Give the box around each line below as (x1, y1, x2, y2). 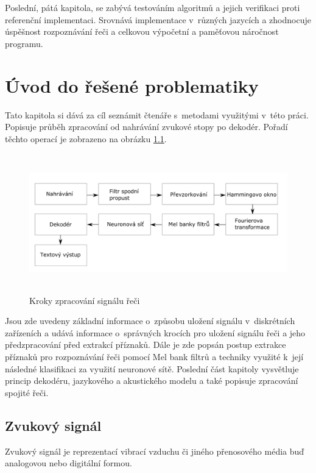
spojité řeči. (5, 386, 49, 399)
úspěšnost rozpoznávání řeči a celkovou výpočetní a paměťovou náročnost (5, 25, 279, 38)
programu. (5, 37, 43, 49)
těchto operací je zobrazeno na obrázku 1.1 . (5, 132, 167, 145)
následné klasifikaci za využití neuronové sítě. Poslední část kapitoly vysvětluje (5, 362, 299, 375)
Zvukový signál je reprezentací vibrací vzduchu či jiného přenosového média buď (5, 444, 304, 457)
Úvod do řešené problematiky (5, 73, 259, 98)
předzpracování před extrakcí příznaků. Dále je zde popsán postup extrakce (5, 338, 286, 351)
